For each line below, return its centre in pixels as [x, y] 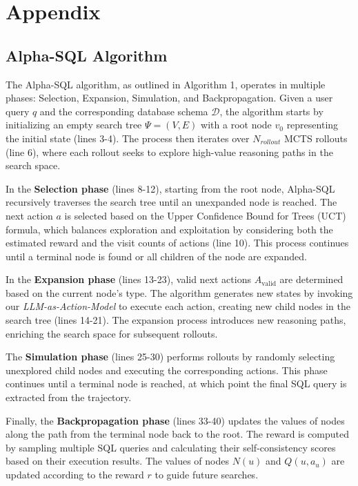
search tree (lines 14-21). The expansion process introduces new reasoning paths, [176, 320]
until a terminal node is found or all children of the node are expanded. [157, 256]
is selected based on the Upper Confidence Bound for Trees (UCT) [205, 215]
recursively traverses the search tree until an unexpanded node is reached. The [171, 202]
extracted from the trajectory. [69, 397]
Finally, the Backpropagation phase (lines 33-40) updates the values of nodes [175, 420]
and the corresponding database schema [124, 111]
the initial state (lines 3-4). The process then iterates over [128, 138]
